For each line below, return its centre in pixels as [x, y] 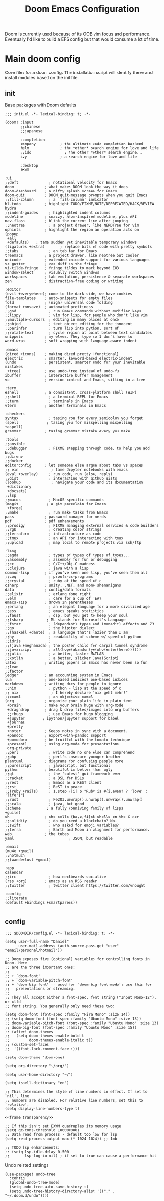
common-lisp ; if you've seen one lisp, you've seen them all [76, 572]
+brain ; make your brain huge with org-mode [65, 705]
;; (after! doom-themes [29, 1032]
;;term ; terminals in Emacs [49, 401]
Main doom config [43, 59]
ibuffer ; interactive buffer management [59, 375]
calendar [14, 872]
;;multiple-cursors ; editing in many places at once [62, 319]
